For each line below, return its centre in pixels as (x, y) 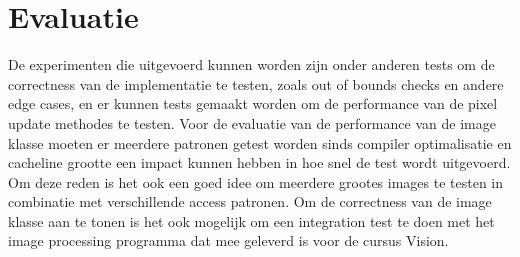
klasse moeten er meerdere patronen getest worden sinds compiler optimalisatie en (260, 142)
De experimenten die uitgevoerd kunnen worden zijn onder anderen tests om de (251, 64)
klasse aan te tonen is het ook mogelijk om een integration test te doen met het (251, 220)
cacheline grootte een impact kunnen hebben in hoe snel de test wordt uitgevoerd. (259, 162)
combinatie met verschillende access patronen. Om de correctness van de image (250, 201)
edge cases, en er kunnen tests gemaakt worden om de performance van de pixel (253, 103)
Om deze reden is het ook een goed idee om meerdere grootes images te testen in (256, 181)
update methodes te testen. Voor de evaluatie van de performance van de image (252, 122)
